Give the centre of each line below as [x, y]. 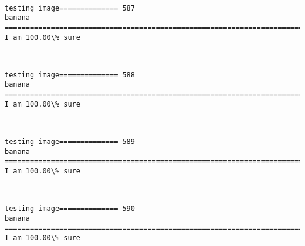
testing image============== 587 [70, 8]
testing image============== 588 [70, 75]
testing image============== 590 [70, 209]
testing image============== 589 [70, 142]
